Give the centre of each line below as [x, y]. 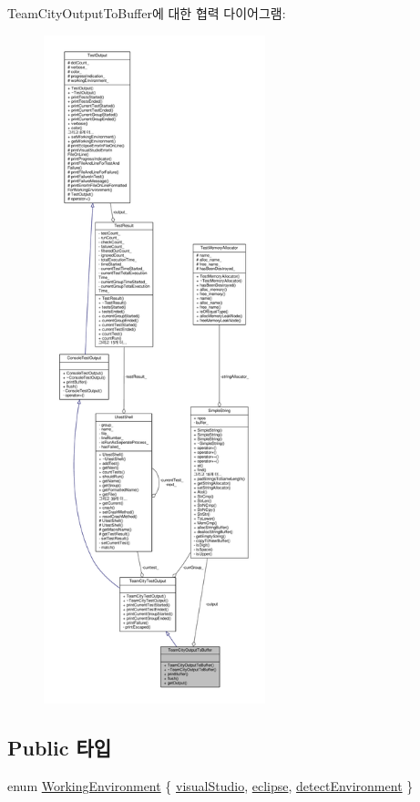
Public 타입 [60, 747]
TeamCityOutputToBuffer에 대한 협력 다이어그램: [147, 13]
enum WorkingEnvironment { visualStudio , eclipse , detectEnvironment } [210, 785]
